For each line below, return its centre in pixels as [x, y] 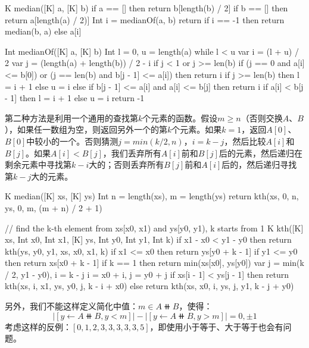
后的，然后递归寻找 [259, 164]
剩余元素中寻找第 [38, 164]
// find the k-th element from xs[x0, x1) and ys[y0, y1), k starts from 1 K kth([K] [154, 228]
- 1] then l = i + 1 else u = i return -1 [75, 98]
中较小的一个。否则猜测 [72, 141]
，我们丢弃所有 [132, 153]
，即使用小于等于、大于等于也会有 [216, 326]
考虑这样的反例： [38, 326]
